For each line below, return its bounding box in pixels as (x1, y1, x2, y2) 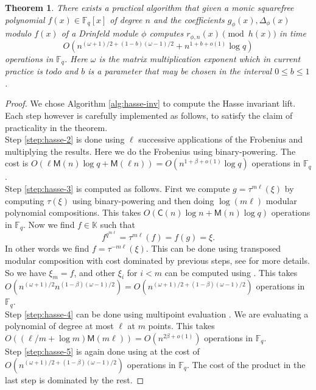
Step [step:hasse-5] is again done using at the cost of (5, 344, 200, 357)
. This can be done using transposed (146, 242, 281, 255)
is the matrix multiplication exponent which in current (99, 52, 301, 65)
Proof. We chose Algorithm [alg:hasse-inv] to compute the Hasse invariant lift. (5, 97, 296, 110)
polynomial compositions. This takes (5, 206, 141, 219)
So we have (5, 266, 46, 278)
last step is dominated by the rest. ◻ (5, 373, 144, 386)
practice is (5, 65, 43, 77)
